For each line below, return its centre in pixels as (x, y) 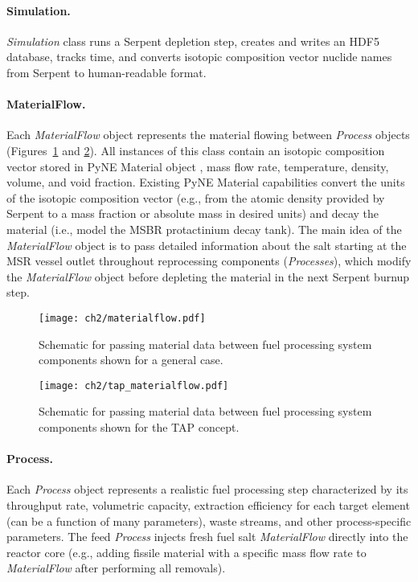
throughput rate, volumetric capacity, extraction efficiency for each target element (208, 504)
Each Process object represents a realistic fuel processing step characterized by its (207, 489)
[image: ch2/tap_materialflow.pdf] (134, 385)
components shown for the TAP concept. (139, 427)
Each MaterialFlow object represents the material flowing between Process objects (208, 135)
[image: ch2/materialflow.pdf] (122, 318)
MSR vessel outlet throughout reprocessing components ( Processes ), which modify (209, 261)
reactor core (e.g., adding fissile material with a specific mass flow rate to (186, 552)
